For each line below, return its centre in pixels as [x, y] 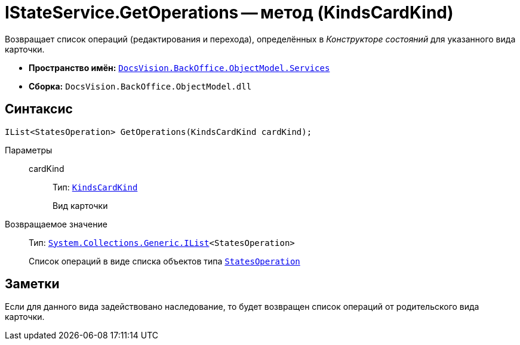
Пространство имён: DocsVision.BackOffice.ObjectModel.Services [179, 67]
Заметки [32, 284]
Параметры [29, 150]
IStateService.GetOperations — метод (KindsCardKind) [229, 13]
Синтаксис [39, 109]
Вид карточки [80, 205]
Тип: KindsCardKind [95, 187]
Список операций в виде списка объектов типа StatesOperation [164, 261]
